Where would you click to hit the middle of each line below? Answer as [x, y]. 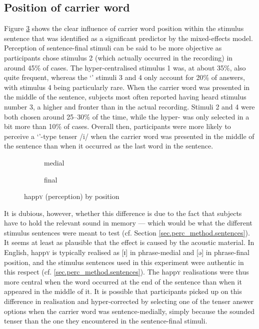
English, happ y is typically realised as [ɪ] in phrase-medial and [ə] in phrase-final [127, 252]
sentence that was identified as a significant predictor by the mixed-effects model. [128, 38]
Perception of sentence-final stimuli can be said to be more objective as [113, 48]
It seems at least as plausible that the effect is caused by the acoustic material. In [129, 242]
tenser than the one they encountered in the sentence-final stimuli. [106, 321]
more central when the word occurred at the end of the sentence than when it [123, 281]
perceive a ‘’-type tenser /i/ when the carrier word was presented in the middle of [129, 136]
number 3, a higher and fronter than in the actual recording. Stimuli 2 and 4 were [129, 106]
